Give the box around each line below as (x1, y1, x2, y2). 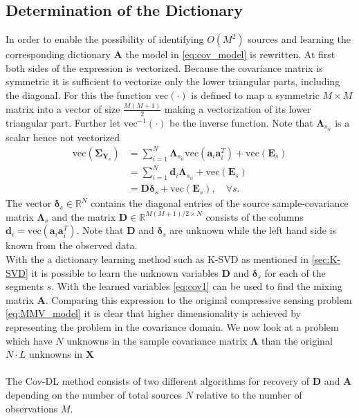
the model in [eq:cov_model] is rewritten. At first (125, 47, 335, 62)
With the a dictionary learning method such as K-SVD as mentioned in (6, 252, 309, 266)
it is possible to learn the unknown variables (31, 265, 219, 280)
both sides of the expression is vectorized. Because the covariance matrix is (6, 60, 323, 75)
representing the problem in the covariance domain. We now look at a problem (6, 320, 339, 334)
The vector (6, 196, 52, 210)
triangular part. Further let (6, 115, 121, 129)
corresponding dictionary (6, 47, 111, 62)
